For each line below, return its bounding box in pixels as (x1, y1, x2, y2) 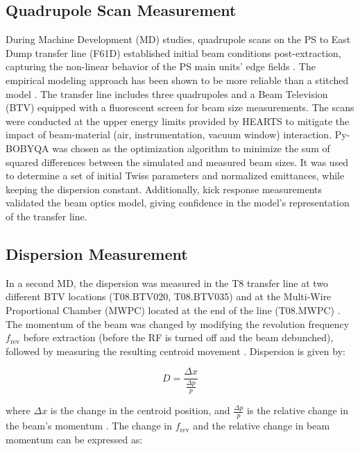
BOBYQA (6, 140, 49, 155)
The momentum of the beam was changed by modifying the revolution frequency (6, 316, 350, 331)
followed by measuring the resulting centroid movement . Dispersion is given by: (6, 343, 345, 358)
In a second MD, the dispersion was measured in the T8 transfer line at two (6, 275, 329, 290)
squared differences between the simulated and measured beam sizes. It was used (6, 154, 349, 169)
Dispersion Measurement (6, 243, 188, 264)
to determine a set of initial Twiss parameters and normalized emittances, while (6, 168, 345, 183)
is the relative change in (247, 403, 349, 418)
